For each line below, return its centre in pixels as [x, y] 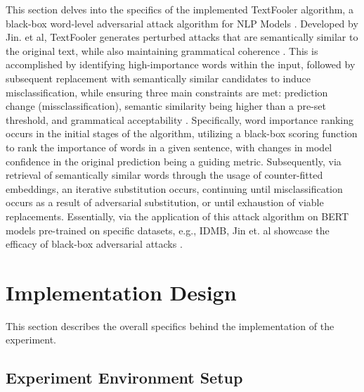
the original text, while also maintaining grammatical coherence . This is [162, 50]
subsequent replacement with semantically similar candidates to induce [158, 78]
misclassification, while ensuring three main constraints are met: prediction [167, 92]
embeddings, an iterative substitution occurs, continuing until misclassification [174, 188]
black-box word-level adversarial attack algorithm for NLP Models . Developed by [182, 23]
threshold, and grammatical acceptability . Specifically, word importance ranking [180, 119]
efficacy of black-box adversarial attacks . [94, 244]
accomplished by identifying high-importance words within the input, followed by [181, 64]
